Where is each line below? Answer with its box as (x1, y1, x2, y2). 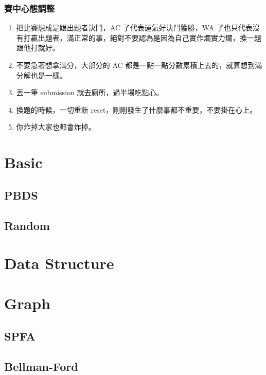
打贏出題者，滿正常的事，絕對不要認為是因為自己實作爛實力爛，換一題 (23, 32, 261, 43)
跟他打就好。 (16, 42, 60, 53)
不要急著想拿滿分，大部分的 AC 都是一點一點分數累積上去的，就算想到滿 (16, 60, 262, 70)
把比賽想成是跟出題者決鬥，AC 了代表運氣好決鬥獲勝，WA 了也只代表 (16, 22, 253, 33)
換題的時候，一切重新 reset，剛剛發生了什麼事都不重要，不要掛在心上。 (16, 104, 257, 115)
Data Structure (4, 253, 114, 274)
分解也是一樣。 (16, 69, 67, 80)
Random (4, 217, 50, 233)
